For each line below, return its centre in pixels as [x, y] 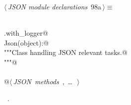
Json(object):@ [26, 42]
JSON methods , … [43, 81]
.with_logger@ [26, 33]
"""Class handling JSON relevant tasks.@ [66, 52]
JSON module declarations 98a [54, 6]
